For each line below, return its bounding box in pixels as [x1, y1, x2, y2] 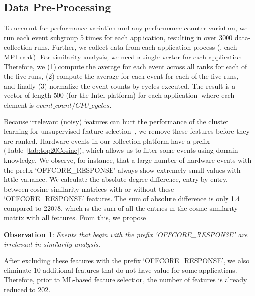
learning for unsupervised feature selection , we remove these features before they [4, 126, 250, 136]
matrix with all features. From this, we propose [4, 212, 146, 223]
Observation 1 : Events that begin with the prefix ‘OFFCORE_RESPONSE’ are [4, 229, 248, 239]
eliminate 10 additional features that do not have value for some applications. [4, 265, 237, 275]
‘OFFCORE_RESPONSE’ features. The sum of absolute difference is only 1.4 [4, 193, 240, 204]
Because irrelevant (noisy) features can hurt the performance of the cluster [4, 116, 228, 126]
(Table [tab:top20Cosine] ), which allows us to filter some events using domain [4, 145, 238, 155]
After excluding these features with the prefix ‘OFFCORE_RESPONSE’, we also [4, 255, 250, 266]
